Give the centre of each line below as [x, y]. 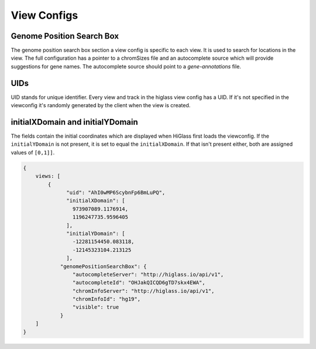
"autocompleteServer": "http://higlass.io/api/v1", [148, 274]
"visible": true [96, 307]
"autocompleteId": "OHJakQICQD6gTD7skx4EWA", [139, 283]
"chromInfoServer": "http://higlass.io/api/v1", [143, 291]
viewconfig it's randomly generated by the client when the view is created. [101, 105]
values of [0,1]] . [33, 152]
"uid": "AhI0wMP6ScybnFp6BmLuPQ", [116, 192]
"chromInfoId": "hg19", [106, 299]
